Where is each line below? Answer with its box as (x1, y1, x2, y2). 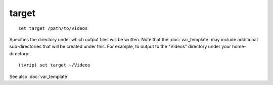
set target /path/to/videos (18, 25, 88, 31)
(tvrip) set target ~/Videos (18, 62, 90, 68)
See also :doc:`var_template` (9, 73, 69, 79)
